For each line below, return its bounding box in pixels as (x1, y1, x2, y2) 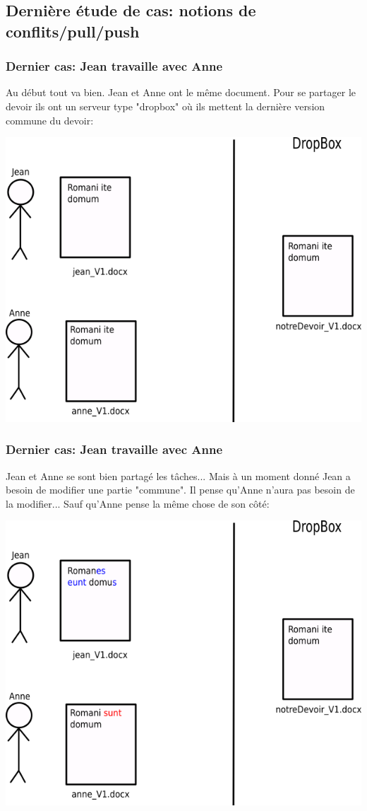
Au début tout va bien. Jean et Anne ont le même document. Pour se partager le (6, 85, 356, 100)
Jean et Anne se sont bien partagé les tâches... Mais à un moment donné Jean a (6, 468, 351, 483)
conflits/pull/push (6, 20, 140, 42)
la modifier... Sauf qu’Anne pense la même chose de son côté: (6, 496, 270, 510)
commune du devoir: (6, 112, 94, 127)
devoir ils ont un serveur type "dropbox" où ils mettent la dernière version (6, 98, 325, 113)
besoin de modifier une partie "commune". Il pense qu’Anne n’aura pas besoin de (6, 482, 355, 497)
